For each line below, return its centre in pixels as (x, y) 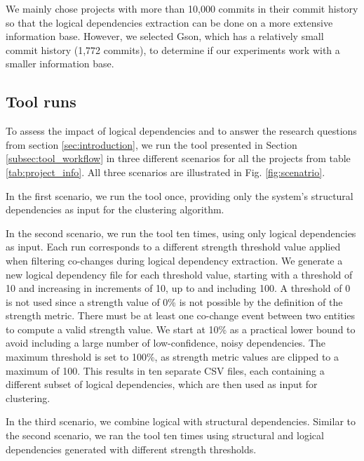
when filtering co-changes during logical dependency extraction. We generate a (174, 260)
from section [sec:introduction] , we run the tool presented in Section (151, 144)
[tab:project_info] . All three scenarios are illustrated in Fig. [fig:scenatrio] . (166, 172)
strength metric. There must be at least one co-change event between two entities (181, 315)
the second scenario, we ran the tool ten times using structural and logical (165, 435)
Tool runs (41, 101)
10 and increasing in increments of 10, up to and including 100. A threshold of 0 (178, 288)
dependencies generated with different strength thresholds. (131, 449)
